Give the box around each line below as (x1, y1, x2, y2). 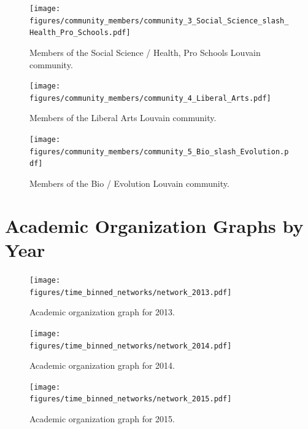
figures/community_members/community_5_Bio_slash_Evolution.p (29, 147, 289, 156)
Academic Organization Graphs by (5, 213, 304, 238)
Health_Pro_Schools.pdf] (29, 28, 131, 37)
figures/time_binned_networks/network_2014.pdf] (29, 341, 232, 350)
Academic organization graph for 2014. (29, 359, 175, 372)
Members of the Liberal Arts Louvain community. (29, 111, 217, 124)
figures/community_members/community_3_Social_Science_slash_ (29, 16, 289, 25)
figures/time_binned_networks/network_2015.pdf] (29, 395, 232, 404)
